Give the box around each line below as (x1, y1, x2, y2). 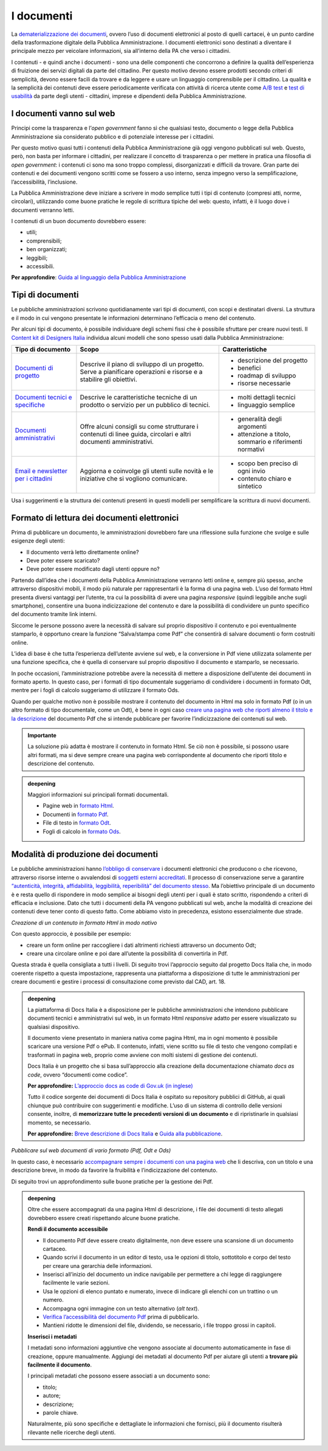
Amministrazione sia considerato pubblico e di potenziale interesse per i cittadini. (11, 133, 215, 140)
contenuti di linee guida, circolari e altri (80, 429, 191, 438)
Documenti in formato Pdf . (43, 811, 109, 818)
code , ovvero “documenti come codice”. (27, 1071, 128, 1078)
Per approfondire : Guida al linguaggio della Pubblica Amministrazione (11, 274, 186, 281)
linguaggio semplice (237, 400, 295, 409)
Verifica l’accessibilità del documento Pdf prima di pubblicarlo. (43, 1314, 199, 1321)
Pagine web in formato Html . (43, 802, 115, 809)
